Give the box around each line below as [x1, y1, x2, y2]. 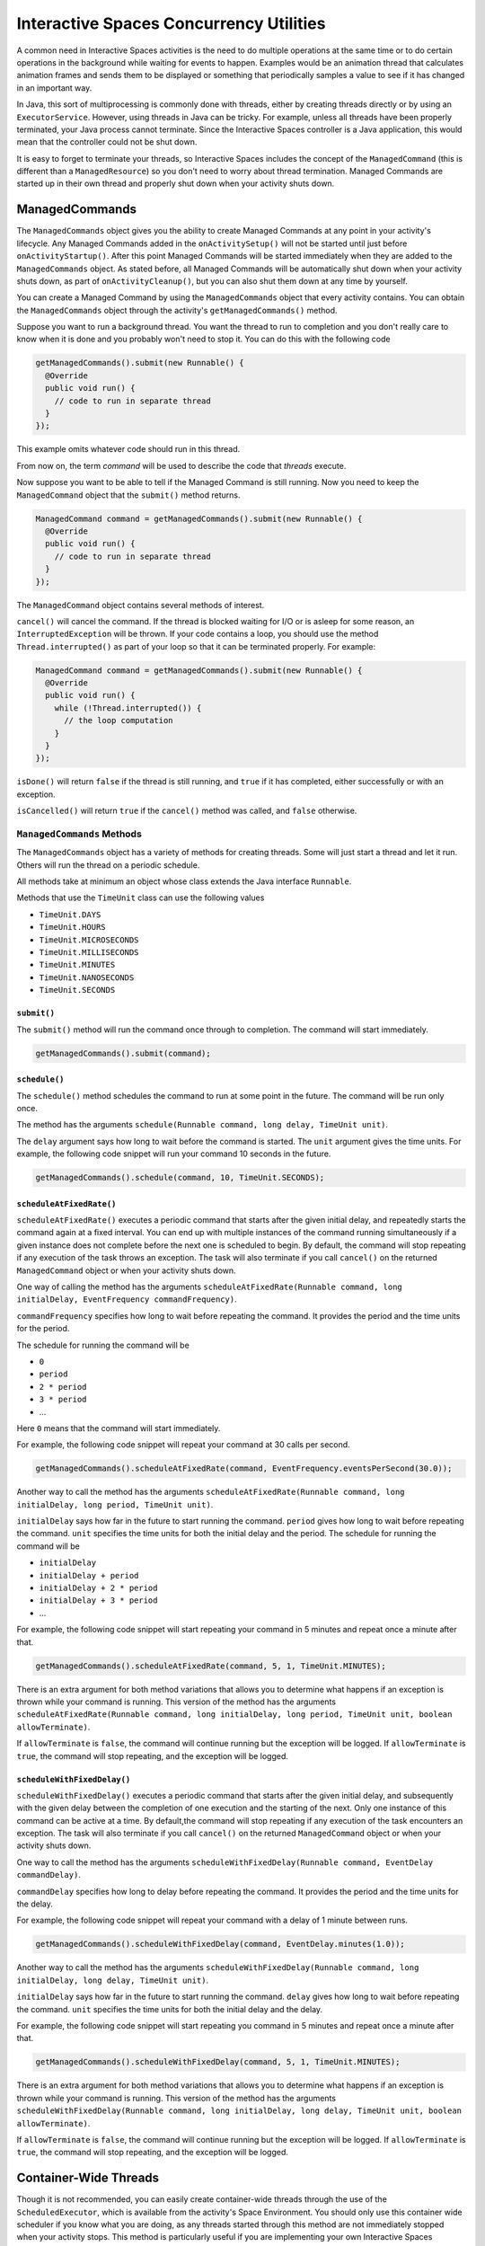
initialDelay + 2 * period [39, 1583, 158, 1594]
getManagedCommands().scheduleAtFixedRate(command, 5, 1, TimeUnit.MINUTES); [35, 1660, 386, 1671]
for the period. [16, 1323, 70, 1334]
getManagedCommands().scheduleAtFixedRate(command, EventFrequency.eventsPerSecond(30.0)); [35, 1463, 453, 1473]
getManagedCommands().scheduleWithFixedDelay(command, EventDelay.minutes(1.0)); [35, 1939, 406, 1950]
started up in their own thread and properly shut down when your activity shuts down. [16, 178, 335, 189]
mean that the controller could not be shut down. [16, 137, 198, 147]
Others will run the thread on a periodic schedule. [16, 859, 200, 871]
